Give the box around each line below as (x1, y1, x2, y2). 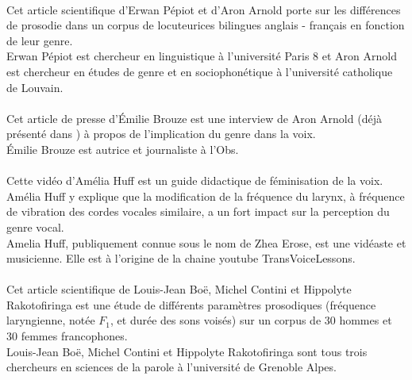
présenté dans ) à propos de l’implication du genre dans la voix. (6, 125, 316, 142)
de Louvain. (6, 79, 64, 95)
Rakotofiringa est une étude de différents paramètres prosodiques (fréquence (6, 296, 376, 313)
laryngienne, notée (6, 312, 95, 328)
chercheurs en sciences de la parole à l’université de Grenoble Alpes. (6, 359, 337, 375)
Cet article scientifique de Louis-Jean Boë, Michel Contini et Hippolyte (6, 281, 352, 297)
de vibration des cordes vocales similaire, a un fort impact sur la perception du (6, 203, 390, 220)
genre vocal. (6, 218, 64, 235)
